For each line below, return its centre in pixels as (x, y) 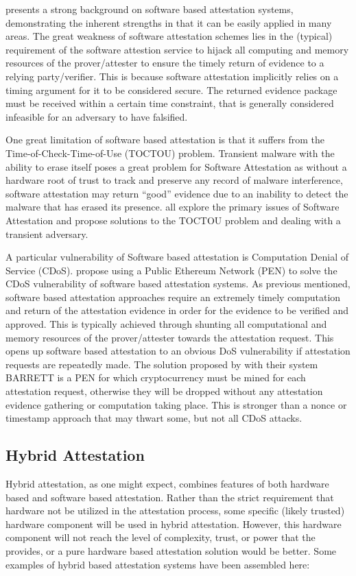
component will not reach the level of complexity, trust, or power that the (161, 537)
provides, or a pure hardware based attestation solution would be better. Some (171, 550)
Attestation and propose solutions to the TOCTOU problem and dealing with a (173, 220)
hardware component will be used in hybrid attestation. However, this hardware (174, 524)
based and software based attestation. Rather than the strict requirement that (170, 497)
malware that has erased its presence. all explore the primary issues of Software (173, 207)
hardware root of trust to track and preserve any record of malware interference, (174, 180)
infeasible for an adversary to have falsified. (97, 116)
